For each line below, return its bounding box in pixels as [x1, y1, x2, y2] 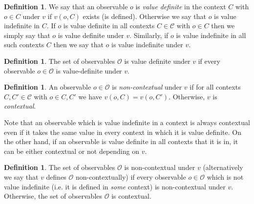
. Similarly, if [129, 30, 169, 40]
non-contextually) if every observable [76, 171, 186, 182]
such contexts [4, 39, 44, 50]
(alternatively [203, 162, 243, 172]
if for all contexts [190, 82, 241, 92]
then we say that [53, 39, 104, 50]
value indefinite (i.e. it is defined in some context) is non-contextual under [4, 181, 226, 191]
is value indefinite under [111, 39, 183, 50]
